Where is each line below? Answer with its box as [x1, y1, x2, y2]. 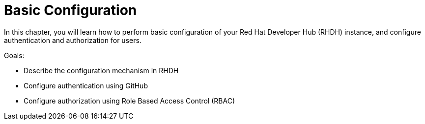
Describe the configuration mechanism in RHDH [24, 66, 179, 75]
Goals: [4, 51, 25, 60]
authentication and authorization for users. [4, 36, 142, 44]
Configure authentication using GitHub [24, 81, 148, 90]
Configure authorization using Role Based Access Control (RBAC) [24, 96, 235, 105]
